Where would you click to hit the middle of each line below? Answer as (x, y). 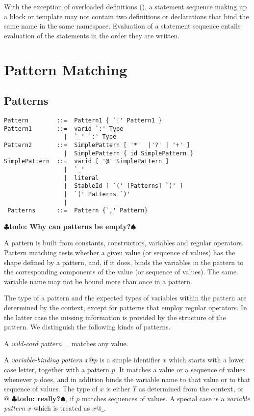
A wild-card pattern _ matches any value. (66, 343)
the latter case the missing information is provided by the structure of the (115, 317)
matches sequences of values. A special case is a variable (166, 398)
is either (118, 389)
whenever (18, 379)
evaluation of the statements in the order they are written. (92, 35)
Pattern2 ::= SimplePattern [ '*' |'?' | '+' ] (97, 145)
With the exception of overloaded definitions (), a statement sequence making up (126, 6)
